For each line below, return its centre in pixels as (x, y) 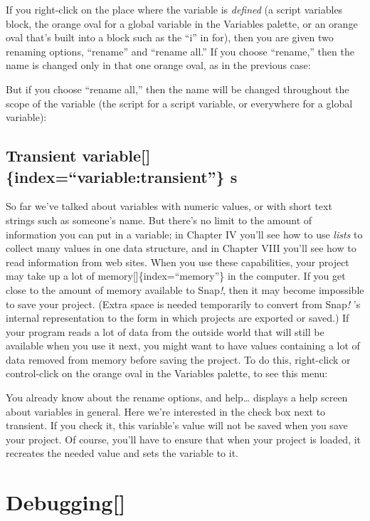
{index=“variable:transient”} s (122, 176)
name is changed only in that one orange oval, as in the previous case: (158, 65)
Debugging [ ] (66, 502)
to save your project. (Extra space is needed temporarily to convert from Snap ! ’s (183, 304)
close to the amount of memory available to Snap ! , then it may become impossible (185, 289)
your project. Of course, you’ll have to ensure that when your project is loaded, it (184, 439)
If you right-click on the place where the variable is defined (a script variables (174, 9)
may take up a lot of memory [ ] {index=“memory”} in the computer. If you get (176, 276)
